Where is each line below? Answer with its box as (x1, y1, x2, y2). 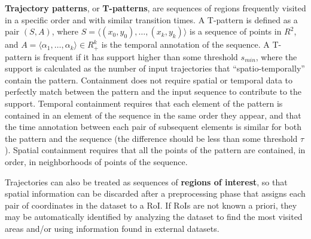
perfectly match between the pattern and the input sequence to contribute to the (5, 85, 302, 98)
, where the (255, 50, 297, 63)
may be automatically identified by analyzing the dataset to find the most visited (5, 210, 303, 223)
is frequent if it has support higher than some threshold (34, 50, 238, 63)
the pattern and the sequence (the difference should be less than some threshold (5, 132, 298, 144)
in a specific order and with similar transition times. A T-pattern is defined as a (5, 13, 298, 26)
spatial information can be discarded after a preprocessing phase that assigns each (5, 187, 306, 200)
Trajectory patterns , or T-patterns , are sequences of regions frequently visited (5, 2, 306, 14)
